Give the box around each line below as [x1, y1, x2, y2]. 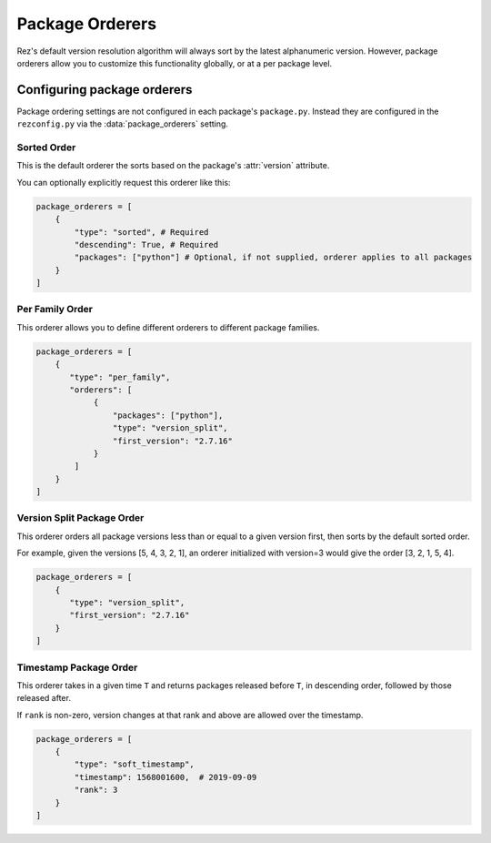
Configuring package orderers [16, 82, 193, 97]
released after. [16, 693, 72, 704]
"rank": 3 [74, 785, 118, 796]
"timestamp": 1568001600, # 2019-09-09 [74, 772, 257, 782]
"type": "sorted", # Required [74, 227, 209, 237]
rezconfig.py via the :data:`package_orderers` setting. [16, 118, 229, 129]
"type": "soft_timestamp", [74, 759, 195, 769]
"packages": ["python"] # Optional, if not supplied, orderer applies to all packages [74, 252, 473, 263]
